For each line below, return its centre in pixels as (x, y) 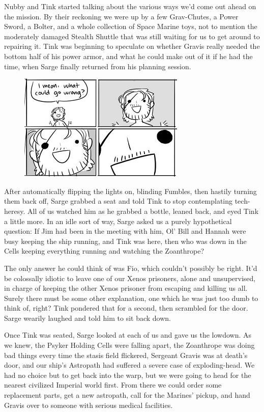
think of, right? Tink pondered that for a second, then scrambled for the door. (126, 308)
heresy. (15, 211)
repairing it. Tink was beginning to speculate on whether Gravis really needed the (132, 46)
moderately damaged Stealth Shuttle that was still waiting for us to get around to (132, 36)
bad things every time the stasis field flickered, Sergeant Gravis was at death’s (126, 355)
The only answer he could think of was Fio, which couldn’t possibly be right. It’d (131, 268)
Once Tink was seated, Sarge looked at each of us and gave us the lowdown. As (128, 335)
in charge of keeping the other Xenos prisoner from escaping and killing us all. (126, 288)
